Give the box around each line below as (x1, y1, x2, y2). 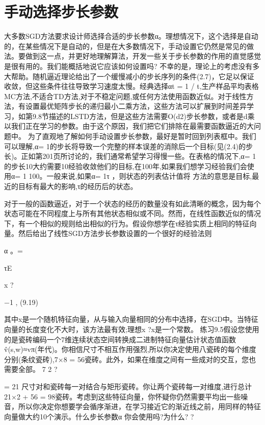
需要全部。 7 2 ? (4, 364, 58, 374)
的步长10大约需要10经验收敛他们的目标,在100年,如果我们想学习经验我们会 (4, 160, 247, 171)
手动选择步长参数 (4, 1, 119, 22)
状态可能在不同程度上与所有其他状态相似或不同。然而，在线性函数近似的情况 (4, 208, 261, 219)
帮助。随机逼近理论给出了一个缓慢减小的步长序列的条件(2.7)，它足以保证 (11, 70, 254, 81)
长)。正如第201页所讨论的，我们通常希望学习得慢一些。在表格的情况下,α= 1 (4, 151, 256, 161)
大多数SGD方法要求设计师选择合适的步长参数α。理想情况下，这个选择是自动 (4, 31, 258, 41)
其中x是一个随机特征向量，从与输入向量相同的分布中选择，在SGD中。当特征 (4, 314, 258, 324)
